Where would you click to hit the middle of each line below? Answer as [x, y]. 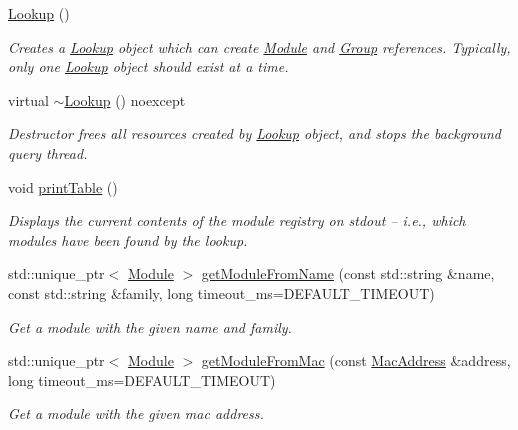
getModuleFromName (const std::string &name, [348, 273]
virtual [28, 99]
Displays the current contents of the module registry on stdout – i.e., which [237, 220]
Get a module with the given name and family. [150, 326]
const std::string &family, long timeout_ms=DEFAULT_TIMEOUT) [221, 292]
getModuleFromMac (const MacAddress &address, [356, 360]
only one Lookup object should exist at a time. [148, 66]
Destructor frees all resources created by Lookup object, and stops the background [254, 133]
